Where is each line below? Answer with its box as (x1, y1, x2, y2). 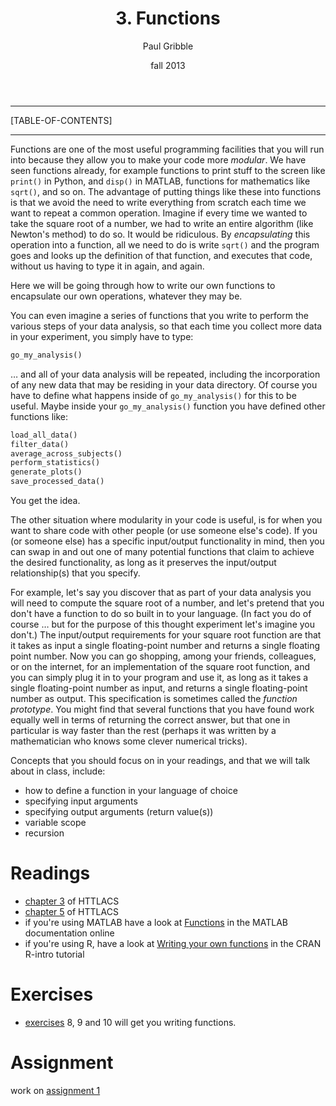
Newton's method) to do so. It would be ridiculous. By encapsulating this (10, 228, 311, 240)
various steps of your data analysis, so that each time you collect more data (10, 320, 323, 332)
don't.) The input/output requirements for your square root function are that (10, 629, 322, 641)
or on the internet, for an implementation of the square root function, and (10, 661, 311, 673)
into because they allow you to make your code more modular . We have (10, 153, 307, 166)
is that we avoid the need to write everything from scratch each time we (10, 196, 307, 208)
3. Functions (115, 7, 221, 30)
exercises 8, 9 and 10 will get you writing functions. (24, 1016, 237, 1028)
